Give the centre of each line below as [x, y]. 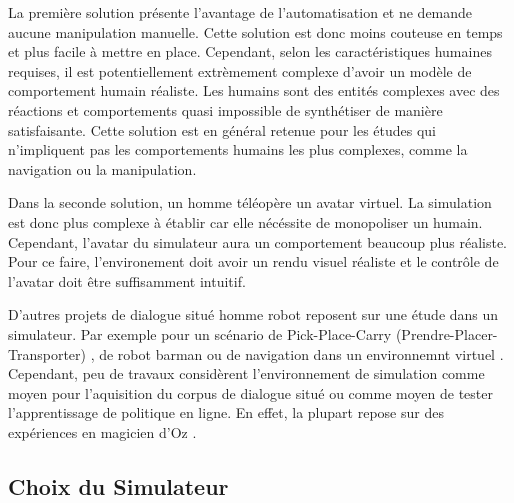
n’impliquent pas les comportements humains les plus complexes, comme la [238, 149]
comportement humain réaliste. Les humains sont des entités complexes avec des [254, 90]
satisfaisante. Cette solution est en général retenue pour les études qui [222, 129]
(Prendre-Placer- [446, 333]
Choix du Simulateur [118, 485]
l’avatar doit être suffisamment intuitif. [127, 280]
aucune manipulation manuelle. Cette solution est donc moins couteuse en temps [255, 31]
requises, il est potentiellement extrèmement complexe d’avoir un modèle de [240, 70]
